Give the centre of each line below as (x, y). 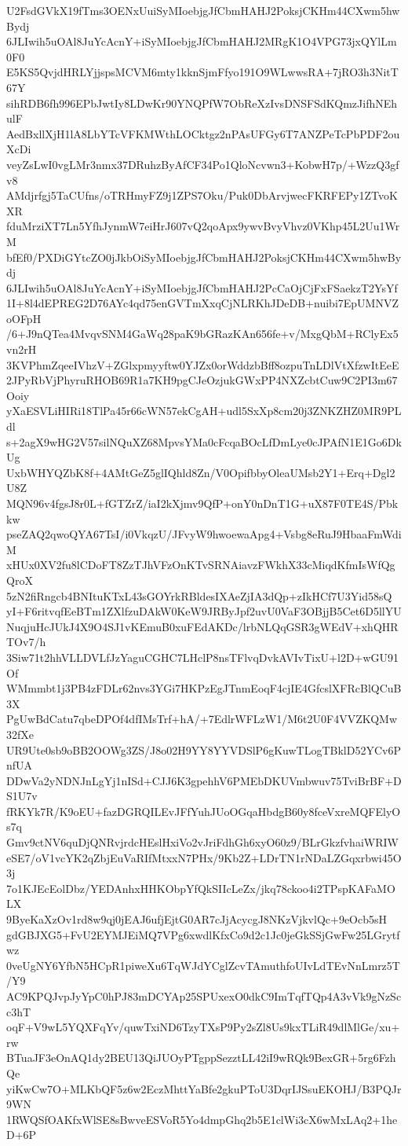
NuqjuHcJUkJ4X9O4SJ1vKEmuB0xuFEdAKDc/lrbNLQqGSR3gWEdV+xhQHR (202, 626)
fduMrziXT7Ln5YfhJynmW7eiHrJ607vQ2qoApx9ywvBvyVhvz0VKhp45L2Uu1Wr (203, 226)
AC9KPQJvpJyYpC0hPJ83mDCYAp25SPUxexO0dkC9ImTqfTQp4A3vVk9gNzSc (204, 996)
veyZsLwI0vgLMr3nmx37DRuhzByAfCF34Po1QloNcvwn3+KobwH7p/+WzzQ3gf (203, 164)
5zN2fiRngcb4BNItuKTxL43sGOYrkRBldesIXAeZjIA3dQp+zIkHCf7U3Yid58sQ (199, 595)
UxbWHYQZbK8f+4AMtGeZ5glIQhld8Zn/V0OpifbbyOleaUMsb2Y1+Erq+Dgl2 (201, 472)
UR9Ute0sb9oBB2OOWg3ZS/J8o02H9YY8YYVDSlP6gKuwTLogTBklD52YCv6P (204, 749)
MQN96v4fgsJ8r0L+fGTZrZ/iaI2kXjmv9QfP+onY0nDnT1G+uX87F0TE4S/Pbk (202, 503)
